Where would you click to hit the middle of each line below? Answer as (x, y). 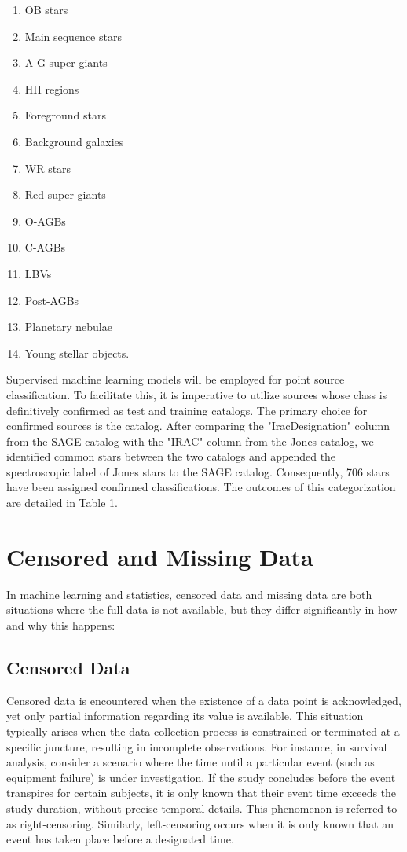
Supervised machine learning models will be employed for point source (176, 379)
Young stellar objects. (77, 353)
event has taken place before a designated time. (120, 839)
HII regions (52, 88)
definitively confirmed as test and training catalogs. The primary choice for (187, 410)
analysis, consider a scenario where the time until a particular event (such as (191, 762)
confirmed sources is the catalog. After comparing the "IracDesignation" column (198, 426)
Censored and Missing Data (160, 556)
